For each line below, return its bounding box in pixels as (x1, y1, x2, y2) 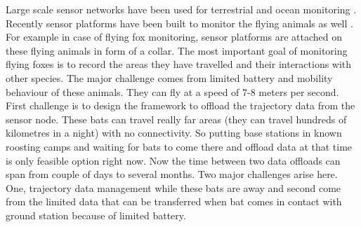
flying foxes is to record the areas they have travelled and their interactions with (6, 57, 352, 71)
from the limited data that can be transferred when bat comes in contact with (6, 194, 342, 209)
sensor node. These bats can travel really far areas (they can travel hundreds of (6, 111, 347, 126)
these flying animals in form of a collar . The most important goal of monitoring (6, 43, 348, 57)
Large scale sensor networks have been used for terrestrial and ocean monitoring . (6, 2, 357, 16)
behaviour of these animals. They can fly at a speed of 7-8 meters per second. (6, 84, 339, 99)
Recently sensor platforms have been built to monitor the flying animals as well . (6, 15, 353, 30)
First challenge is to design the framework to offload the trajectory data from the (6, 98, 355, 113)
